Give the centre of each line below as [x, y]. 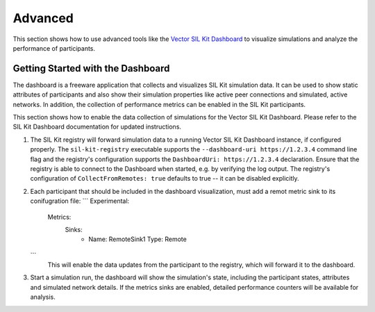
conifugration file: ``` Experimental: [80, 201]
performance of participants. [54, 48]
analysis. [43, 297]
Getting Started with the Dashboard [91, 68]
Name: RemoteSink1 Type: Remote [137, 239]
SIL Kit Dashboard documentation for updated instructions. [97, 127]
